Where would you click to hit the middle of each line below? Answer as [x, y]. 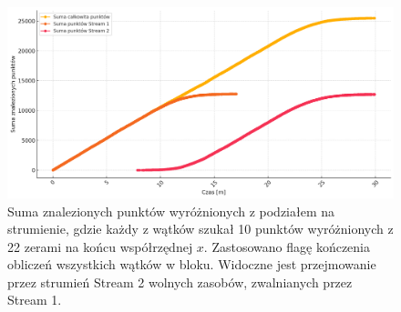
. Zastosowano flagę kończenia [287, 246]
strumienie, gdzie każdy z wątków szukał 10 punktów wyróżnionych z [200, 229]
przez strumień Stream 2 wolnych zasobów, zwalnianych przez [180, 282]
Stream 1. [35, 300]
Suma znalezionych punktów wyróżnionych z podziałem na [171, 211]
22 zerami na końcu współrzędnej [100, 246]
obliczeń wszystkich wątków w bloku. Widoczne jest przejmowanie [192, 264]
